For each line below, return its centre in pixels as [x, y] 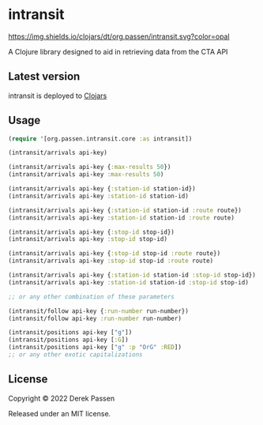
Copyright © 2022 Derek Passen [62, 398]
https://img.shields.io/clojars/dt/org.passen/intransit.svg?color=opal [119, 36]
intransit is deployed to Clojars [58, 96]
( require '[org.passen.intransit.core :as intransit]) [100, 139]
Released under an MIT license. [60, 413]
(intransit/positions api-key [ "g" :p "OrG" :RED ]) [95, 348]
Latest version [44, 77]
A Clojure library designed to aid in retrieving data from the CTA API [118, 51]
